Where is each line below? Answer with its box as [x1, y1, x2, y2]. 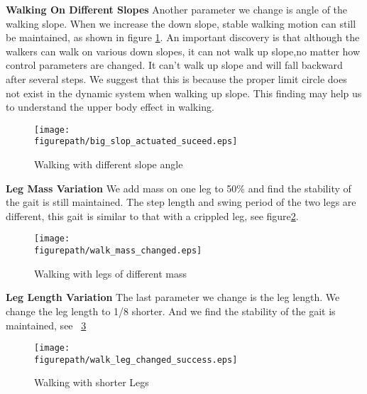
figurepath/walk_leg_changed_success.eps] [34, 354, 238, 365]
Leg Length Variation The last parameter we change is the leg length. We [6, 290, 340, 305]
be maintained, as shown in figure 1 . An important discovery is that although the [6, 30, 360, 45]
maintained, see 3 [6, 317, 87, 332]
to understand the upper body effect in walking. [6, 99, 214, 114]
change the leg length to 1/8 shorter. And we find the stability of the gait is [6, 303, 336, 318]
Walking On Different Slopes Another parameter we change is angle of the [6, 2, 348, 16]
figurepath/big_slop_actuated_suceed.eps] [34, 136, 238, 147]
